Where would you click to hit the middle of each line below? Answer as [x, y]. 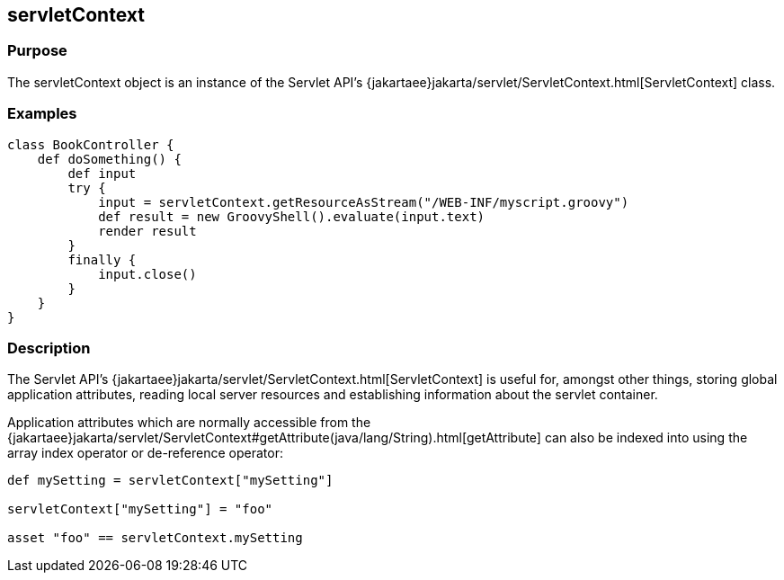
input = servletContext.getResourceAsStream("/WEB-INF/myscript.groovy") [364, 202]
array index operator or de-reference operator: [145, 453]
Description [49, 348]
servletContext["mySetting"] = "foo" [140, 509]
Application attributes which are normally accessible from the [189, 423]
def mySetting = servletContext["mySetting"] [170, 481]
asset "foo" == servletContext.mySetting [155, 538]
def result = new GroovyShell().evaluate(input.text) [292, 216]
